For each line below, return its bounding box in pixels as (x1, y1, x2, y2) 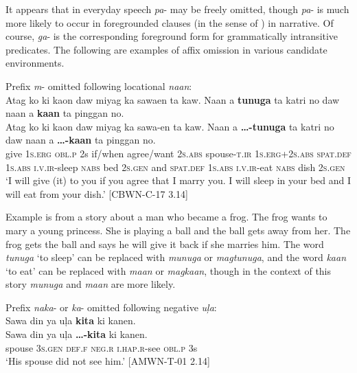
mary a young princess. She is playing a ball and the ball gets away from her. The (5, 223, 351, 237)
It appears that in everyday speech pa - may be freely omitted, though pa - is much (5, 2, 349, 16)
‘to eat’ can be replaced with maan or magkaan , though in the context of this (5, 263, 332, 278)
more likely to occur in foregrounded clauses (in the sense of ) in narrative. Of (5, 15, 334, 30)
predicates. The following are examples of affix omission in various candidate (5, 42, 327, 56)
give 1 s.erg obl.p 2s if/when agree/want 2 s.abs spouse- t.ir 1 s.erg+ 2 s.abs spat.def (5, 146, 352, 160)
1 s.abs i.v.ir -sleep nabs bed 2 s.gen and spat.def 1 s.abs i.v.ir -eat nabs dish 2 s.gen (5, 159, 345, 174)
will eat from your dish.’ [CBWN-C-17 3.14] (5, 186, 188, 201)
